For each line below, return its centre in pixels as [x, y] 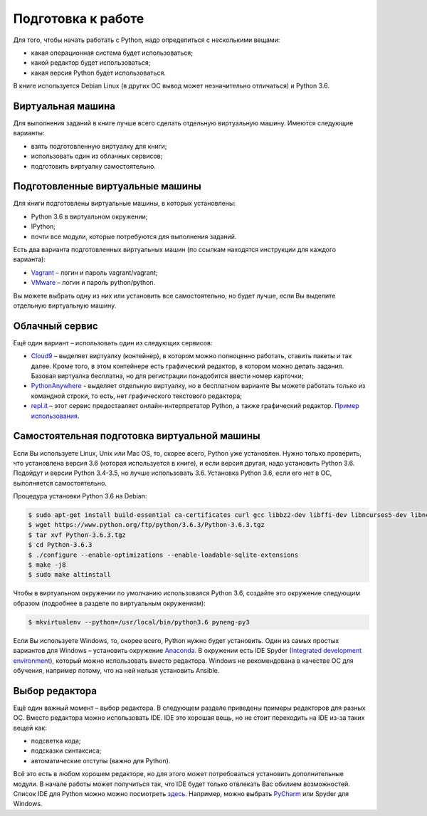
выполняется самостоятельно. [60, 483]
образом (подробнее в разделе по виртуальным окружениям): [109, 603]
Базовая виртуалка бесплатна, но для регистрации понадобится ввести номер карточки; [167, 376]
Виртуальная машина [64, 106]
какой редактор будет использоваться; [91, 63]
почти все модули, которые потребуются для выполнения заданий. [134, 236]
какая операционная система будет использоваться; [112, 53]
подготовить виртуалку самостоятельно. [94, 166]
